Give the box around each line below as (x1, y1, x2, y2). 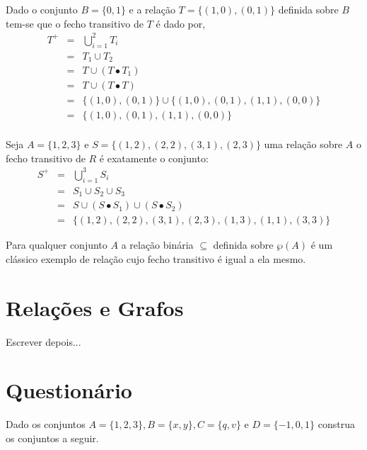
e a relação (129, 2, 175, 16)
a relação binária (121, 237, 194, 252)
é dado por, (156, 16, 206, 30)
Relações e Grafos (6, 293, 184, 322)
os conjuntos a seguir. (6, 430, 99, 445)
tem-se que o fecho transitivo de (6, 16, 144, 30)
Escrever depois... (6, 334, 81, 349)
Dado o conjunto (6, 2, 78, 16)
